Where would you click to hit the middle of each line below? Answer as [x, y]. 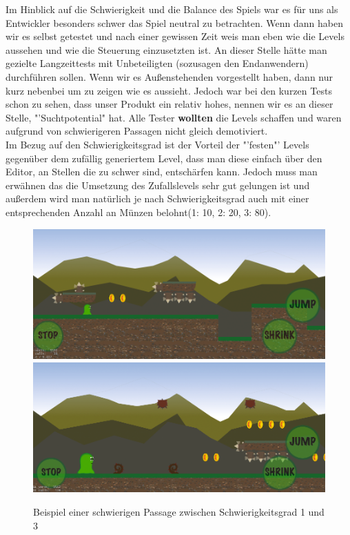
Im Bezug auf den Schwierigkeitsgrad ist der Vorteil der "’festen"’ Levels [157, 144]
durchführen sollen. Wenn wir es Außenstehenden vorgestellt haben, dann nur [169, 76]
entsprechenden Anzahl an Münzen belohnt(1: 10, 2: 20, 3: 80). [138, 212]
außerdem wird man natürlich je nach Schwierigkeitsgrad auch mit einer [157, 198]
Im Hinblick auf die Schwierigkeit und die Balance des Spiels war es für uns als [172, 9]
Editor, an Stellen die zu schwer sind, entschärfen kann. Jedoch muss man [162, 172]
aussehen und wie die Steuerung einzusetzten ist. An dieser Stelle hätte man [166, 49]
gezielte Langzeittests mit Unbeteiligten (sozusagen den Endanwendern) [157, 63]
